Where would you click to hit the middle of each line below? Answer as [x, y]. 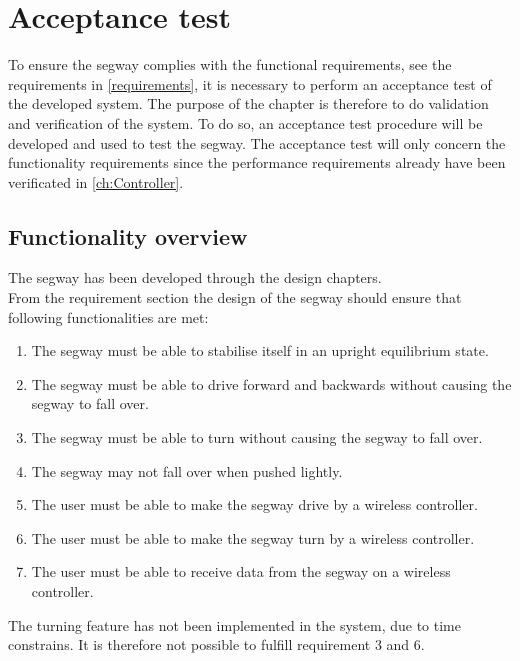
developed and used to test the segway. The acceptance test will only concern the [257, 142]
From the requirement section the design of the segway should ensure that [235, 297]
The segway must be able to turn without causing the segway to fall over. [257, 437]
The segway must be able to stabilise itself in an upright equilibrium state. [260, 350]
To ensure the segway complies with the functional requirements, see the [230, 64]
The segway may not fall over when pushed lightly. [187, 470]
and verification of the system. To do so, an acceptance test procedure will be [245, 122]
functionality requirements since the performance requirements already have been [257, 162]
